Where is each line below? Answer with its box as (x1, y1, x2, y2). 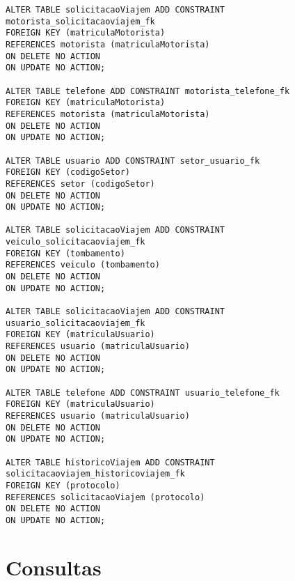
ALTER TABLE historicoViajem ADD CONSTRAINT (6, 457, 215, 467)
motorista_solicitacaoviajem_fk (6, 16, 155, 26)
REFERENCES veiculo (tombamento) (6, 260, 160, 270)
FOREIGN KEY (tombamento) (6, 248, 125, 258)
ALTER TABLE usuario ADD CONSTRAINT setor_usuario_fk (6, 155, 260, 166)
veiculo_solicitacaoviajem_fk (6, 237, 145, 247)
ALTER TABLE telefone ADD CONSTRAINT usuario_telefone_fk (6, 387, 280, 398)
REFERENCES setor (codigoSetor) (6, 178, 155, 189)
